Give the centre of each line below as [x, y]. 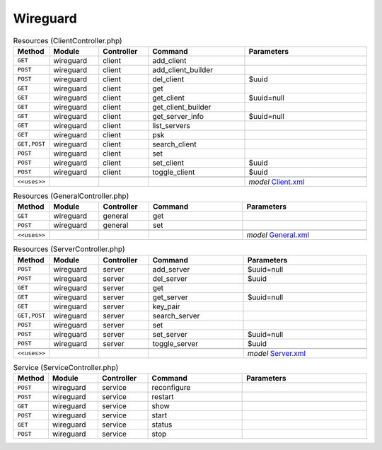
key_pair [166, 306]
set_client [168, 163]
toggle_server [175, 343]
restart [163, 397]
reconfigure [171, 388]
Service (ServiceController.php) [66, 367]
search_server [176, 316]
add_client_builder [183, 69]
